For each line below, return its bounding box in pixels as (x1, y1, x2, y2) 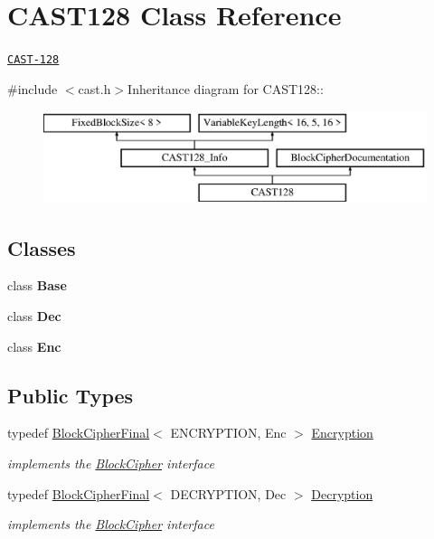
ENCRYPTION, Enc (170, 423, 287, 442)
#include (7, 79, 58, 98)
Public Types (7, 381, 134, 409)
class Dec (7, 307, 61, 325)
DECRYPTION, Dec (170, 484, 287, 503)
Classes (7, 233, 76, 261)
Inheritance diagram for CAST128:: (127, 79, 324, 98)
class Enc (7, 336, 61, 355)
